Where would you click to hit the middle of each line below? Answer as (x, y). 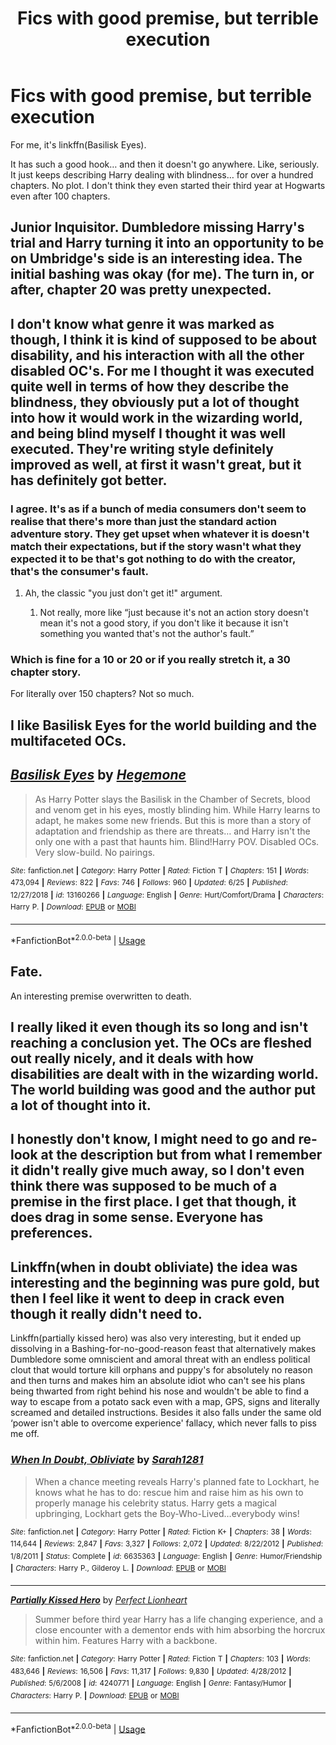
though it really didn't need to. (106, 1313)
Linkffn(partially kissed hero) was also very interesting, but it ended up (156, 1338)
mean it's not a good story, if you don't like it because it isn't (164, 623)
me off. (25, 1434)
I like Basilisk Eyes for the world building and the (164, 725)
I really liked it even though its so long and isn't (159, 1027)
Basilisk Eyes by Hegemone (98, 775)
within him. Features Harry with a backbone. (126, 1641)
